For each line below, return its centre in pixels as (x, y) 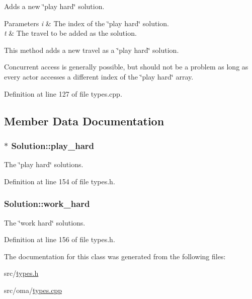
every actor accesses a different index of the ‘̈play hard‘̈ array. (99, 76)
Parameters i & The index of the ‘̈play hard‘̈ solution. (87, 23)
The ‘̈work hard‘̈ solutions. (45, 222)
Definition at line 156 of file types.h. (60, 239)
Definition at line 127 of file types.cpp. (63, 93)
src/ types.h (21, 273)
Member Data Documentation (84, 121)
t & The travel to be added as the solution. (70, 33)
